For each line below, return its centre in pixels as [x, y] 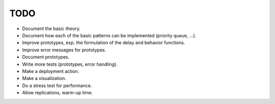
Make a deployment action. [51, 71]
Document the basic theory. [51, 29]
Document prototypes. [46, 57]
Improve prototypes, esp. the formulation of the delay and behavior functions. [104, 43]
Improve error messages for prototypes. [64, 50]
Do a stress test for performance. [57, 85]
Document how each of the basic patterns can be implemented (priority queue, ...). [109, 35]
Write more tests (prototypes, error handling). [70, 64]
